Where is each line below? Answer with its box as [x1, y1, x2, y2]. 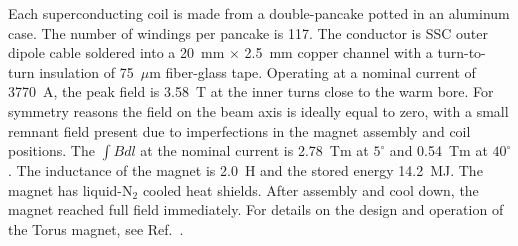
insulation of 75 [39, 61, 134, 82]
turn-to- [437, 42, 486, 63]
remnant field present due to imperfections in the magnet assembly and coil [8, 120, 471, 141]
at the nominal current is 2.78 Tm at [140, 140, 369, 161]
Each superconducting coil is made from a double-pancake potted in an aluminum [8, 3, 510, 23]
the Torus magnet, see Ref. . [8, 218, 184, 239]
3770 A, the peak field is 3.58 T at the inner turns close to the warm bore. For [8, 81, 494, 102]
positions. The [8, 140, 95, 161]
